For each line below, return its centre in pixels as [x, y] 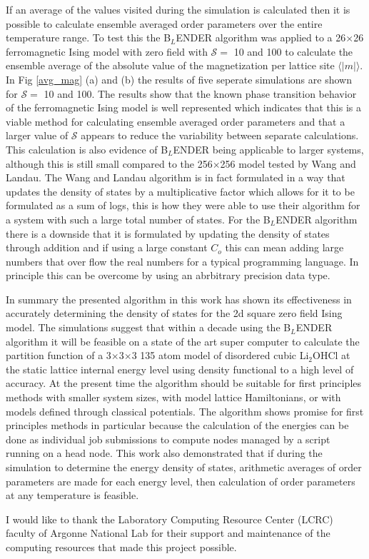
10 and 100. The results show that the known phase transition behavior [200, 93]
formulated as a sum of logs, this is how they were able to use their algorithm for [183, 205]
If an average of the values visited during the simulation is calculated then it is [178, 9]
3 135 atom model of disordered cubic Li [220, 355]
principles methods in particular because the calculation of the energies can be [177, 425]
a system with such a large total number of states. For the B [138, 219]
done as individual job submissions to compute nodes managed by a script [168, 439]
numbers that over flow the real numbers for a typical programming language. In [182, 261]
